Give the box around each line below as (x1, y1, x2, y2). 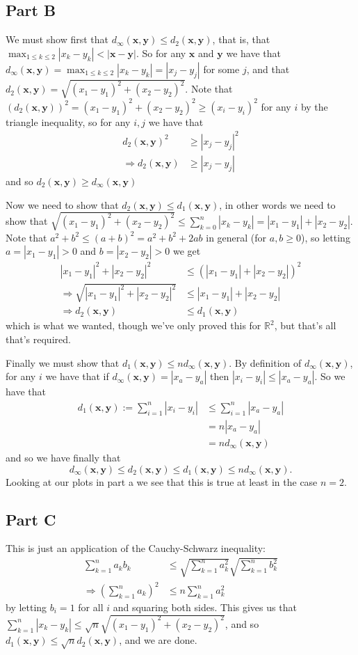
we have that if (45, 369, 109, 384)
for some (203, 61, 240, 76)
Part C (6, 508, 56, 530)
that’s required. (6, 332, 71, 347)
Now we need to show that (6, 197, 119, 212)
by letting (6, 600, 47, 615)
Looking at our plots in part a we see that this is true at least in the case (6, 474, 318, 489)
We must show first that (6, 32, 109, 47)
